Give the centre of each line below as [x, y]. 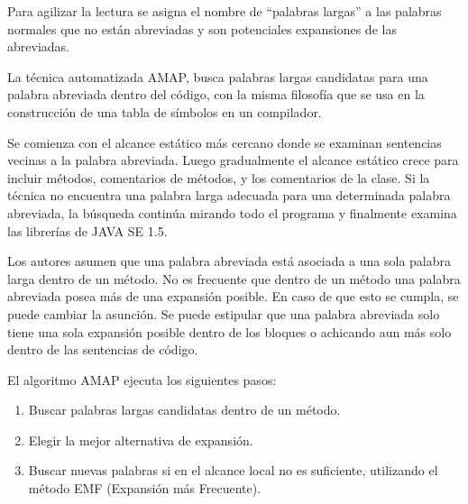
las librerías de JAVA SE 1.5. [87, 230]
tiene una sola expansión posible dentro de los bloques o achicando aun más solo [229, 331]
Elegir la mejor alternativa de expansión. [141, 440]
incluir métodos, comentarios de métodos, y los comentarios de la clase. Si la [219, 177]
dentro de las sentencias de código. [103, 349]
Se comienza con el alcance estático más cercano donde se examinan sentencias [225, 142]
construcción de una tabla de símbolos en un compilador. [165, 111]
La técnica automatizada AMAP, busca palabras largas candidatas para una [218, 76]
